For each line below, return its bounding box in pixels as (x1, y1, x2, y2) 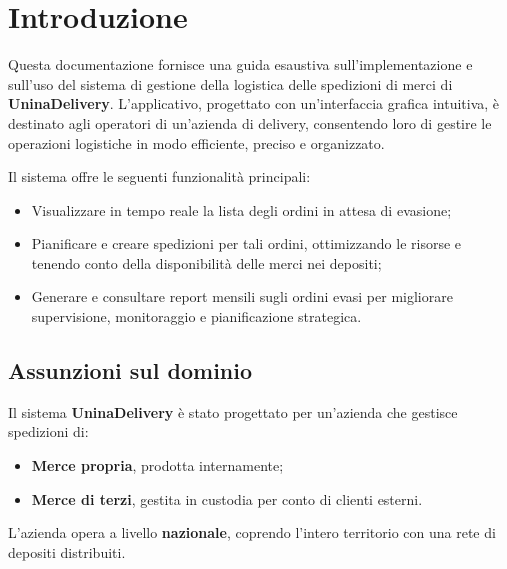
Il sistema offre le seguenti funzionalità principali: (8, 166, 311, 187)
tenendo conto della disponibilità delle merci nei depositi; (31, 252, 382, 273)
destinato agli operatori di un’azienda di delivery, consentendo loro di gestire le (8, 112, 492, 133)
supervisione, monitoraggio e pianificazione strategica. (31, 306, 362, 327)
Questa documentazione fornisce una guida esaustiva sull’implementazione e (8, 54, 473, 75)
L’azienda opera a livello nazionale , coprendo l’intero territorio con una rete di (8, 522, 496, 543)
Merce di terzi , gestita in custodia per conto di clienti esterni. (31, 488, 423, 509)
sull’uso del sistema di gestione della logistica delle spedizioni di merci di (8, 73, 453, 94)
